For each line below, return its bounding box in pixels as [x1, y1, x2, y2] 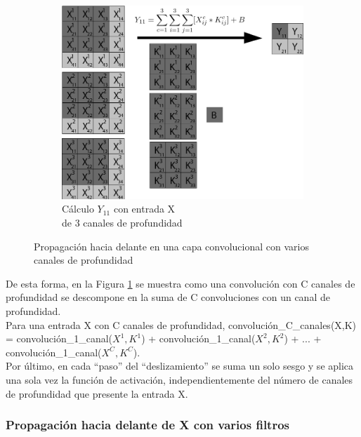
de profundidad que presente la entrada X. [6, 386, 188, 401]
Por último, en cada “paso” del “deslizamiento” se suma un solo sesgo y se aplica [6, 358, 354, 373]
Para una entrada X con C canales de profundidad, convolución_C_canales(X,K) [6, 317, 357, 332]
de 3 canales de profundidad [62, 215, 183, 229]
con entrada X [113, 201, 176, 216]
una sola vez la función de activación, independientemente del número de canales [6, 372, 353, 386]
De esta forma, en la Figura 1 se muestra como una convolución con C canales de [6, 276, 355, 290]
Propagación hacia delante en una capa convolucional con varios [34, 238, 309, 253]
